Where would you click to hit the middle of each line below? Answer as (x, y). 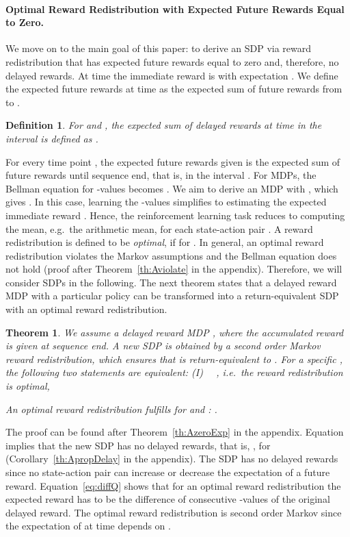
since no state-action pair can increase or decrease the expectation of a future (168, 472)
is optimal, (28, 386)
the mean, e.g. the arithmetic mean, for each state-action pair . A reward (159, 228)
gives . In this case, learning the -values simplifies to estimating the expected (166, 202)
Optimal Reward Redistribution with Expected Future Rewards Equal (175, 9)
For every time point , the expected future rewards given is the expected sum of (173, 161)
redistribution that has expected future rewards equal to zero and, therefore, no (172, 61)
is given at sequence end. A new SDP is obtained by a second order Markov (163, 346)
